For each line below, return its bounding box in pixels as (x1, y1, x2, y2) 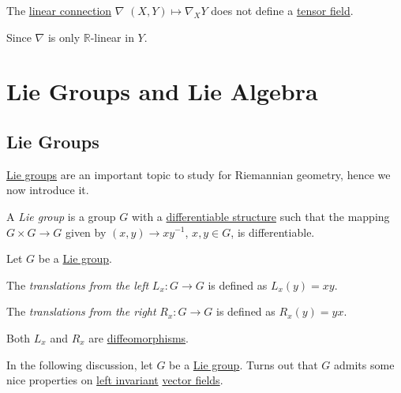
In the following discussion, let (6, 356, 153, 372)
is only (47, 28, 81, 45)
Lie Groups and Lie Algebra (6, 75, 318, 107)
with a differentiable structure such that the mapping (131, 208, 390, 224)
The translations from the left (6, 276, 149, 293)
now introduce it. (6, 182, 89, 198)
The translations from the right (6, 303, 156, 320)
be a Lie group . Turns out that (169, 356, 318, 372)
